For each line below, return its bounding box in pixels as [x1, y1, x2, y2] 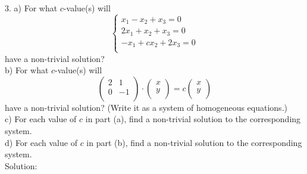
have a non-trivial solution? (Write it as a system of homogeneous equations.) [5, 101, 287, 113]
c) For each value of [5, 113, 77, 125]
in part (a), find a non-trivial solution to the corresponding [85, 113, 301, 125]
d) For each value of [5, 136, 77, 148]
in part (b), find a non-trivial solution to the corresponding [86, 136, 302, 148]
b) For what [5, 64, 49, 76]
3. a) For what [5, 2, 58, 14]
